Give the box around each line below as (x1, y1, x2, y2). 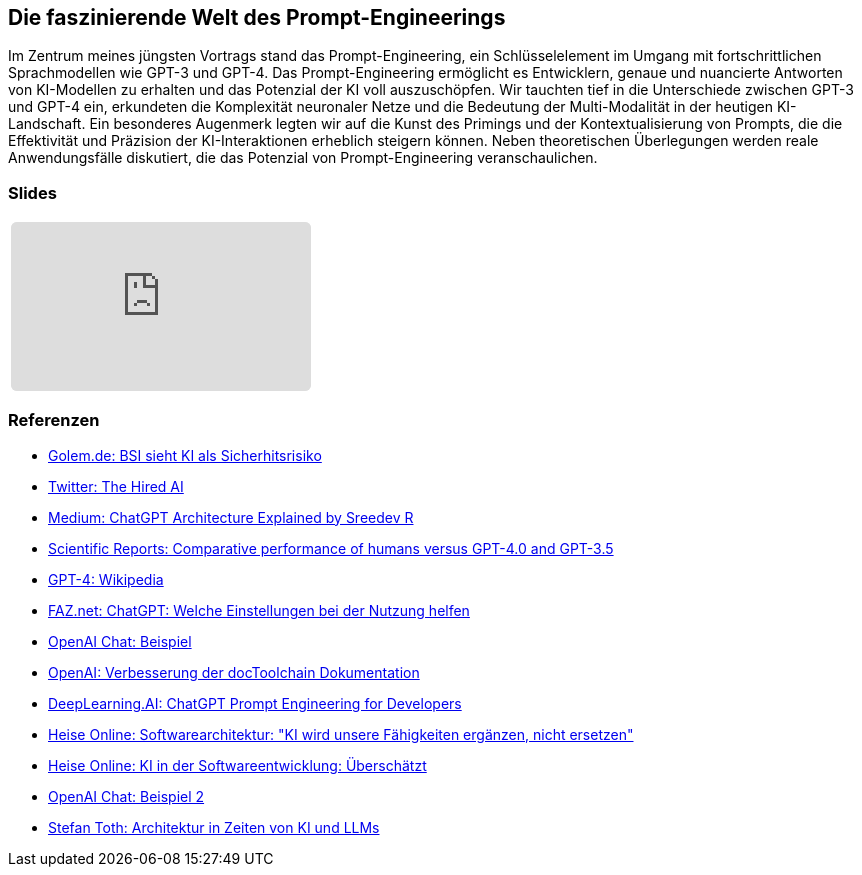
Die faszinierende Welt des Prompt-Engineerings (8, 5, 506, 30)
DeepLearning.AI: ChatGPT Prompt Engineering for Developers (48, 694, 462, 712)
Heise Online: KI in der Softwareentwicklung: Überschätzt (48, 756, 427, 774)
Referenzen (8, 410, 100, 431)
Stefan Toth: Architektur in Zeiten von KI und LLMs (48, 818, 380, 836)
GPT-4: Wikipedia (48, 570, 164, 588)
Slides (8, 182, 57, 203)
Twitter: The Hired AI (48, 477, 184, 495)
